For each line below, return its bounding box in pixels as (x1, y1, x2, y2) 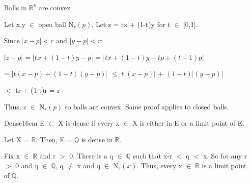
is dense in (81, 134, 113, 144)
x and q (77, 160, 100, 170)
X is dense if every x (58, 118, 120, 128)
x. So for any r (203, 151, 247, 161)
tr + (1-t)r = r (15, 84, 60, 95)
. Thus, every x (137, 160, 182, 170)
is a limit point (201, 160, 247, 170)
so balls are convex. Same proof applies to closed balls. (64, 101, 229, 111)
